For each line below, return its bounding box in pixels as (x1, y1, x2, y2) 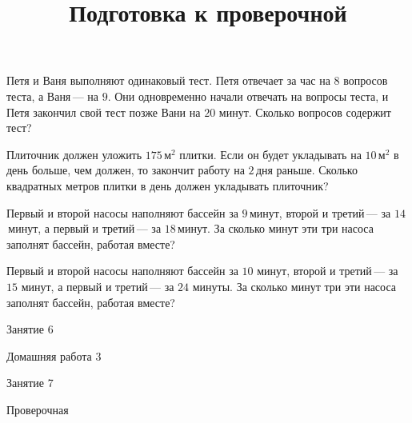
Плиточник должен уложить (6, 146, 142, 162)
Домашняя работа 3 (6, 347, 102, 364)
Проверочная (6, 401, 69, 417)
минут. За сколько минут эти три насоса (178, 220, 374, 237)
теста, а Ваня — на (6, 87, 99, 104)
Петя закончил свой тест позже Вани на (6, 103, 201, 120)
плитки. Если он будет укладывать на (179, 146, 362, 162)
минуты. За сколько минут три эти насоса (192, 277, 397, 294)
